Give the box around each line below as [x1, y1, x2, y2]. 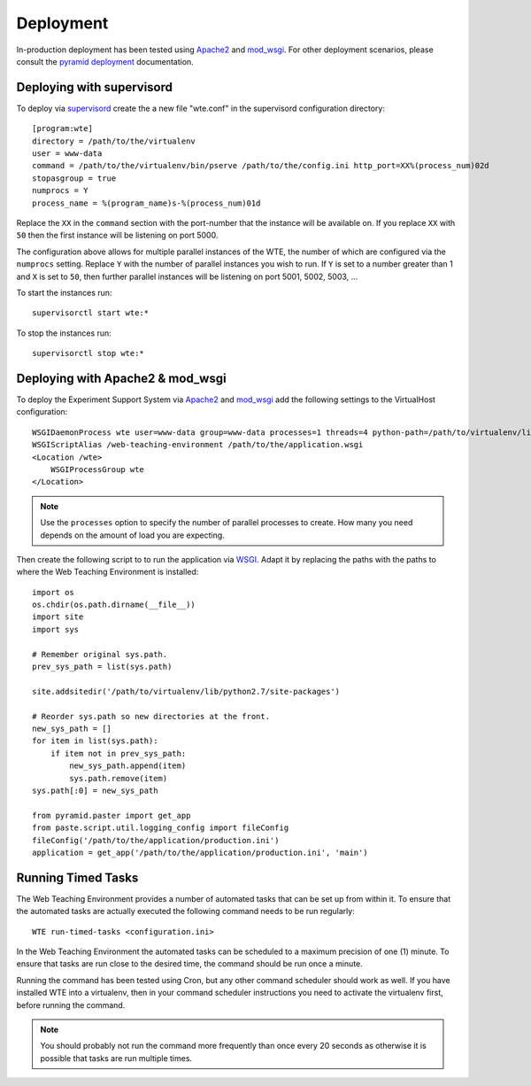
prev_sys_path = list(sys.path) [32, 662, 173, 672]
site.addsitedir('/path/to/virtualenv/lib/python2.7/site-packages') [32, 687, 341, 696]
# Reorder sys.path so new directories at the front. [32, 711, 270, 721]
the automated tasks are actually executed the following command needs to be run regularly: [16, 906, 356, 917]
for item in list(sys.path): [32, 736, 158, 746]
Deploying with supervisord [16, 80, 173, 95]
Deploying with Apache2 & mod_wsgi [16, 370, 227, 385]
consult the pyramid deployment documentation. [16, 56, 194, 66]
